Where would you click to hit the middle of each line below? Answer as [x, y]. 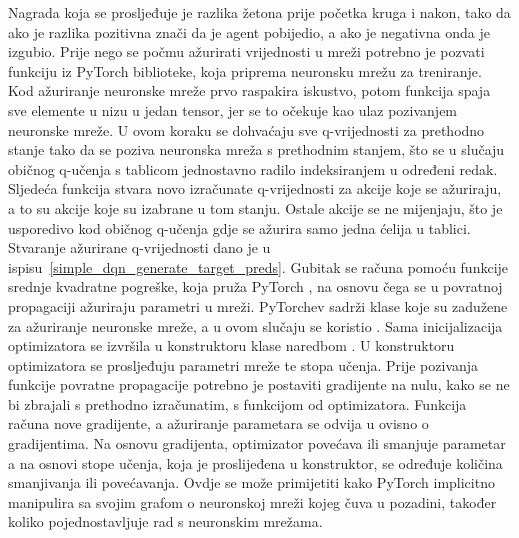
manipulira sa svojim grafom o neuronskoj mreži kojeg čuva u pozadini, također [252, 501]
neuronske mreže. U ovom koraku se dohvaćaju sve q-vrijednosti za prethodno [246, 129]
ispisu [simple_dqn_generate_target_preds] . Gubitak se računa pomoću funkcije [258, 266]
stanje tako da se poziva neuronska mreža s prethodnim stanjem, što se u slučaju [256, 149]
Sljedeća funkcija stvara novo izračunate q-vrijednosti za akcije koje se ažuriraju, [255, 188]
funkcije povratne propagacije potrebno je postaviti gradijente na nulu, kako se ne [259, 384]
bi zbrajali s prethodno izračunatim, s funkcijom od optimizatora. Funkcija [237, 403]
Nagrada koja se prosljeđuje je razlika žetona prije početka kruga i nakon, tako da [259, 12]
